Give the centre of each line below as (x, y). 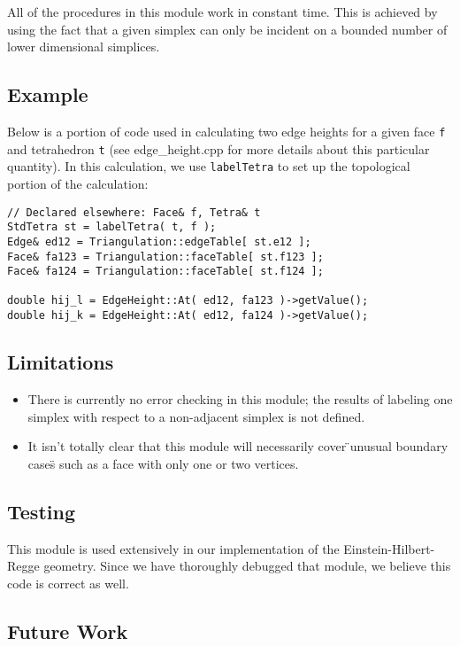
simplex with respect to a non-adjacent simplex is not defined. (196, 416)
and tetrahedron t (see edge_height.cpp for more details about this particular (218, 148)
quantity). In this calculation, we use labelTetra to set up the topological (209, 166)
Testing (41, 511)
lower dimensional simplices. (84, 47)
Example (48, 94)
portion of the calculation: (78, 183)
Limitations (61, 362)
